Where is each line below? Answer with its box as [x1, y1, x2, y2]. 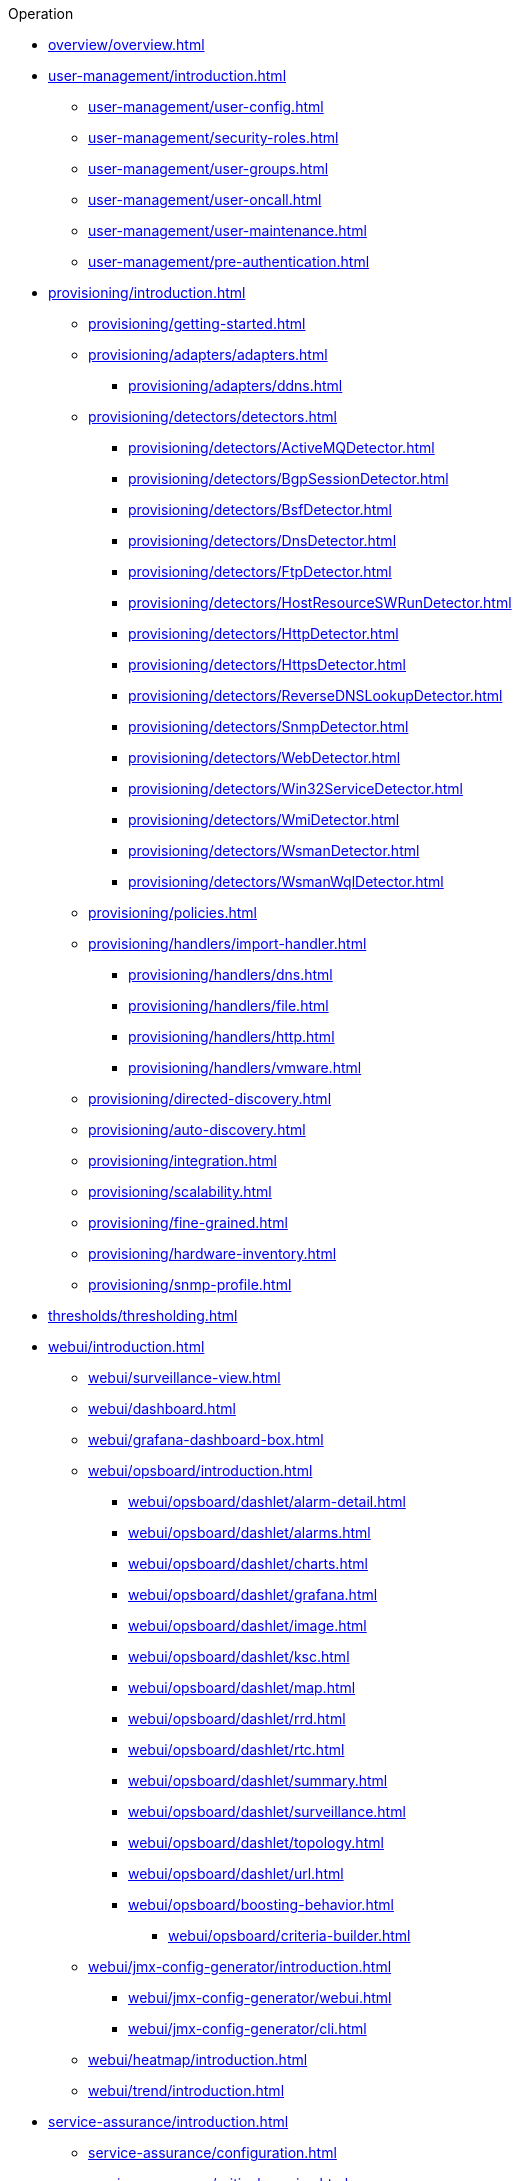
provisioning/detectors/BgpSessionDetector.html [128, 470, 449, 487]
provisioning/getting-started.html [88, 315, 306, 332]
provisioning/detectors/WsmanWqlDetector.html [128, 873, 444, 890]
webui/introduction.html [48, 1338, 205, 1355]
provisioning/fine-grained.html [88, 1214, 288, 1231]
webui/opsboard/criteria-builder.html [168, 1927, 411, 1944]
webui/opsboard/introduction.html [88, 1462, 313, 1479]
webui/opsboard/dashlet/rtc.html [128, 1741, 345, 1758]
